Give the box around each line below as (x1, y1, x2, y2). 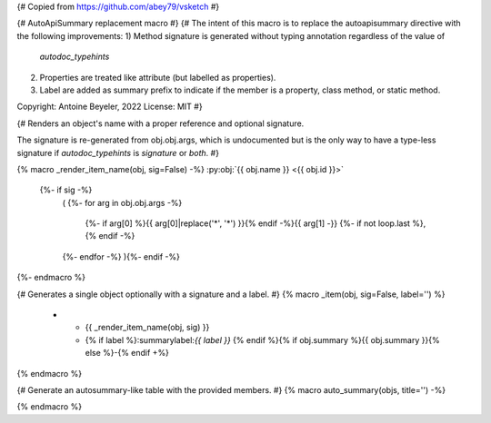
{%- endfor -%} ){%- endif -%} (62, 251, 181, 262)
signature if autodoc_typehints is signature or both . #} (16, 147, 220, 158)
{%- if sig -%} (39, 184, 93, 195)
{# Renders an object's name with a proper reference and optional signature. (16, 118, 305, 129)
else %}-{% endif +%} (85, 348, 170, 359)
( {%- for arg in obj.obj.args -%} (62, 197, 183, 208)
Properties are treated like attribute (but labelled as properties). (39, 72, 276, 83)
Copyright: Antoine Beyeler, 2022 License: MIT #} (16, 101, 204, 113)
